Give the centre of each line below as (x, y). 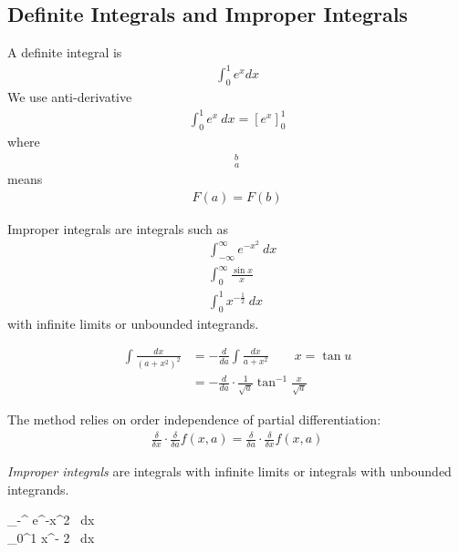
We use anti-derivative (70, 97)
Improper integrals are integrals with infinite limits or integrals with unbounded (229, 471)
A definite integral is (65, 52)
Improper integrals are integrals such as (118, 228)
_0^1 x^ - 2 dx (51, 537)
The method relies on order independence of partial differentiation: (194, 419)
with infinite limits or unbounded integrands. (133, 323)
